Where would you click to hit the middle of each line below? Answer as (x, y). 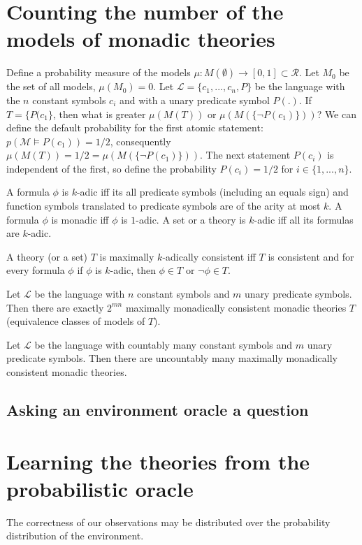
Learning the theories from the (158, 461)
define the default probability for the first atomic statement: (135, 128)
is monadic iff (80, 219)
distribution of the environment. (75, 536)
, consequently (140, 141)
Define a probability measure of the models (99, 72)
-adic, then (133, 270)
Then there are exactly (55, 307)
